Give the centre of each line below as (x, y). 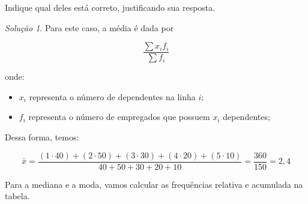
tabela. (17, 196)
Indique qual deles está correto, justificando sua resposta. (110, 7)
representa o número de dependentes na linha (112, 96)
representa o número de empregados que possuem (119, 117)
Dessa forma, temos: (42, 137)
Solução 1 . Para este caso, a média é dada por (89, 27)
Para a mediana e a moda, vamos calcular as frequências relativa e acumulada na (154, 184)
